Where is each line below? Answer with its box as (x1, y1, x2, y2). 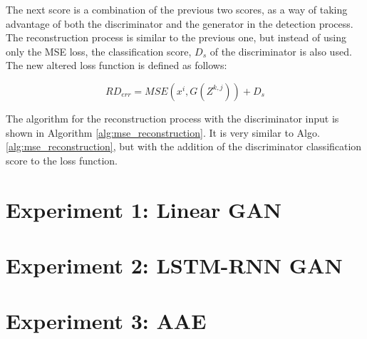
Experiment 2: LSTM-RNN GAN (6, 250, 343, 279)
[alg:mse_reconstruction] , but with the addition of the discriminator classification (6, 139, 362, 154)
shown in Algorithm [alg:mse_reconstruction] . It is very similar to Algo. (6, 125, 320, 140)
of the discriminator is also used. (210, 43, 352, 58)
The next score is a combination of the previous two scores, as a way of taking (6, 2, 348, 16)
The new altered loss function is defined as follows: (6, 58, 227, 73)
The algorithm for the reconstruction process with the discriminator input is (6, 110, 339, 125)
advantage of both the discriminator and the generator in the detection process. (6, 16, 353, 31)
